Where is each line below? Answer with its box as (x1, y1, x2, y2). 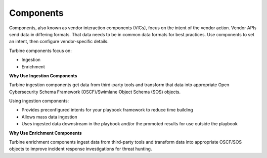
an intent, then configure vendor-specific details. (9, 39, 109, 45)
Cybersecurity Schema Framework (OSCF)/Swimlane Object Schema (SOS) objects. (9, 89, 180, 95)
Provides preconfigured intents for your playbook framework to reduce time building (21, 107, 193, 113)
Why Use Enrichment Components (9, 130, 82, 136)
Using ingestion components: (9, 98, 69, 104)
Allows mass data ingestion (21, 114, 78, 120)
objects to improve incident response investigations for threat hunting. (9, 146, 152, 152)
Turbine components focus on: (9, 48, 72, 53)
